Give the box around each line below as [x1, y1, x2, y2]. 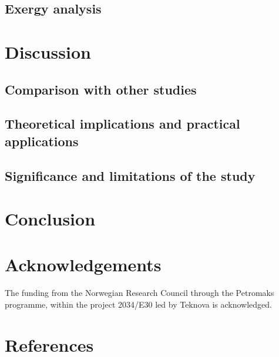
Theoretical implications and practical [5, 114, 240, 133]
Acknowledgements [5, 252, 162, 277]
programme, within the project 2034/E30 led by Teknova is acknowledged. [5, 298, 272, 310]
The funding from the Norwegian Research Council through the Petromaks [5, 287, 274, 299]
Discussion [5, 39, 91, 63]
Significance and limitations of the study [5, 166, 256, 184]
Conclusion [5, 207, 96, 231]
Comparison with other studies [5, 80, 197, 98]
